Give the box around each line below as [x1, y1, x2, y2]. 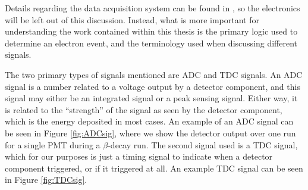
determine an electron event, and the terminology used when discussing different [5, 36, 297, 49]
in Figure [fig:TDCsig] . [5, 173, 87, 186]
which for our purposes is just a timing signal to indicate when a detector [5, 150, 273, 163]
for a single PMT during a [5, 138, 100, 151]
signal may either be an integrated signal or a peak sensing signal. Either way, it [5, 92, 298, 104]
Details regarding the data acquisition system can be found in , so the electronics [5, 2, 300, 14]
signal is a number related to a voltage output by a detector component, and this [5, 80, 300, 92]
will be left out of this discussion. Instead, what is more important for [5, 13, 259, 26]
